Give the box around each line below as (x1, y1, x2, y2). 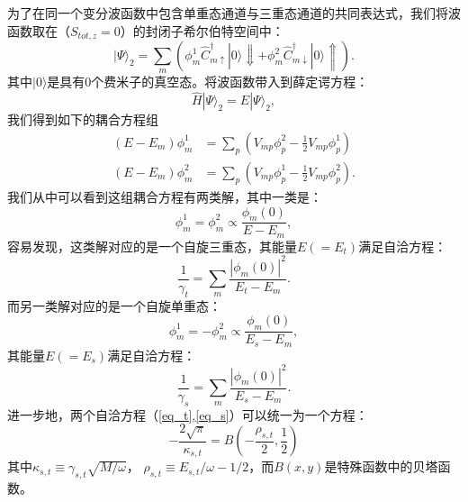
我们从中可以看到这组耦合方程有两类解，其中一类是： (7, 187, 322, 205)
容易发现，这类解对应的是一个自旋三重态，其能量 (7, 236, 297, 255)
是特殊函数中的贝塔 (324, 457, 438, 476)
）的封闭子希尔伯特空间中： (120, 21, 284, 40)
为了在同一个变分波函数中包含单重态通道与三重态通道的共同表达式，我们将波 (7, 4, 461, 22)
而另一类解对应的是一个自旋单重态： (7, 296, 221, 315)
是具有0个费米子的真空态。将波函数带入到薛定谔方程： (47, 72, 369, 91)
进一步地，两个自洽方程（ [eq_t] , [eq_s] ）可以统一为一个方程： (7, 405, 368, 424)
